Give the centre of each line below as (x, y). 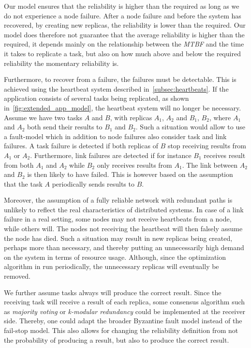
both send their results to (65, 127)
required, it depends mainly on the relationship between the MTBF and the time (124, 44)
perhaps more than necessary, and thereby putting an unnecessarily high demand (124, 247)
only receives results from (134, 165)
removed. (17, 276)
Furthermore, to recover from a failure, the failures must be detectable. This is (120, 79)
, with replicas (131, 117)
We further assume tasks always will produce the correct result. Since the (113, 292)
